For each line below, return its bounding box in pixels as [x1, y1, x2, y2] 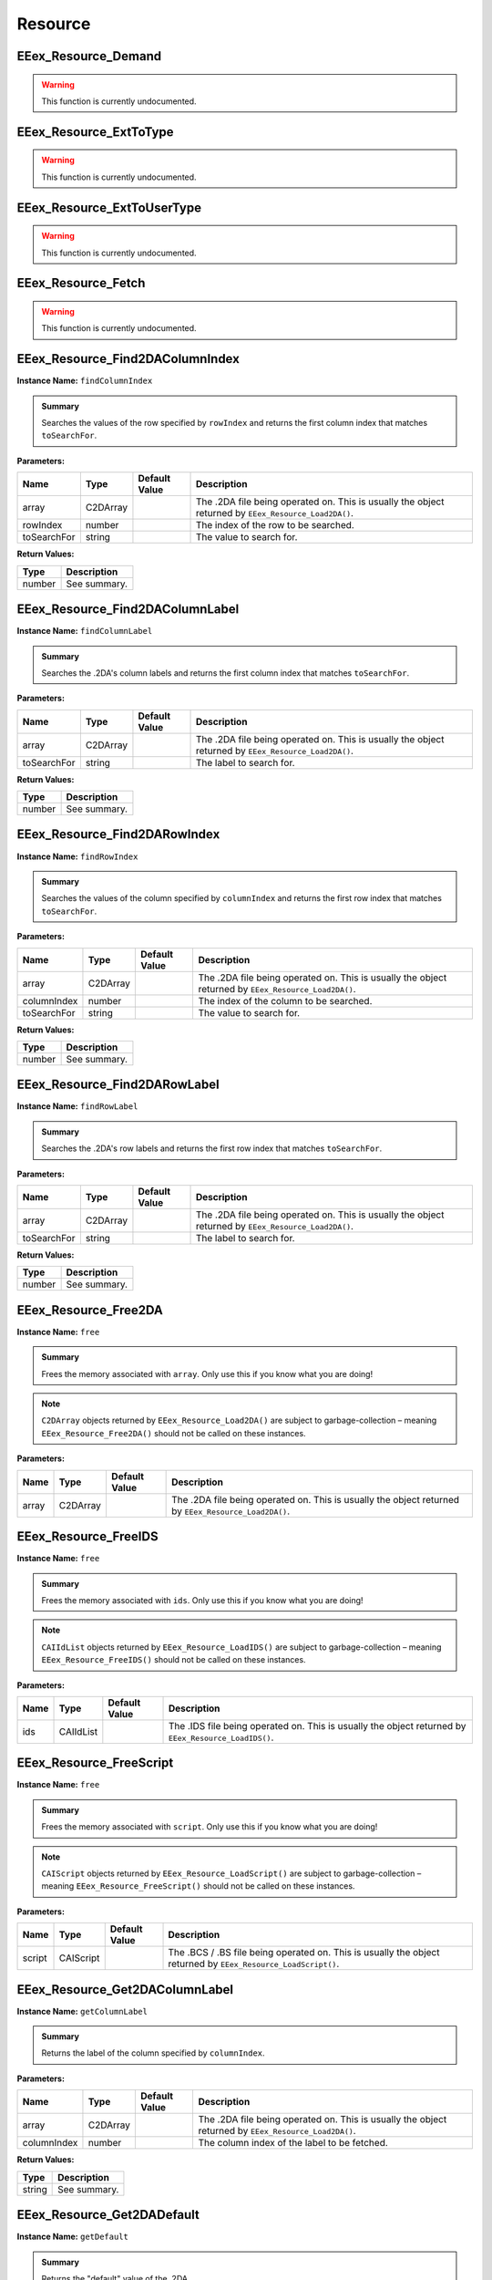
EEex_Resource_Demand [16, 48, 162, 64]
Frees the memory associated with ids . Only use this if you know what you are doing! [41, 1594, 364, 1605]
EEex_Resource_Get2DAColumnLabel [16, 1982, 234, 1997]
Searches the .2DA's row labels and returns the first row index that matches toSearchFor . [41, 1143, 383, 1154]
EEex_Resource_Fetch [16, 275, 146, 291]
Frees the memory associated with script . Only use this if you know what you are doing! [41, 1821, 378, 1832]
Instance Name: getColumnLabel [16, 2005, 148, 2016]
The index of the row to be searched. [195, 519, 354, 532]
